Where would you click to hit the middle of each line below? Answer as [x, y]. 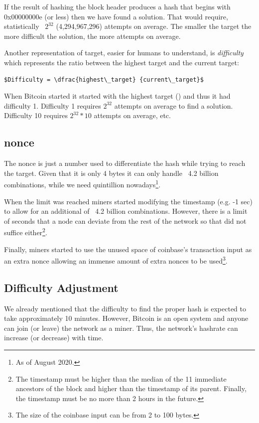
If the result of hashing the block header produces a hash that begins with [117, 6]
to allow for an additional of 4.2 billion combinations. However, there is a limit [126, 211]
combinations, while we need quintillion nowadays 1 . [82, 184]
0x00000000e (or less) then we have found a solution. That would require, [116, 16]
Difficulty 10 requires [36, 115]
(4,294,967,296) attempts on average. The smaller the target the [154, 26]
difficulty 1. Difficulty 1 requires [53, 105]
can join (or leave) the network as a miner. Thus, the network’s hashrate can [121, 328]
